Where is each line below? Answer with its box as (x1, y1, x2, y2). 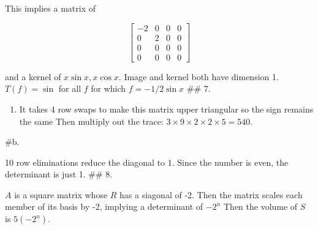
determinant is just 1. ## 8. (5, 168, 113, 180)
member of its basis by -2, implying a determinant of (5, 200, 203, 213)
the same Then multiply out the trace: (19, 114, 164, 127)
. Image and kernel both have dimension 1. (118, 70, 279, 83)
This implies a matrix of (5, 2, 96, 14)
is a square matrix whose (14, 188, 108, 201)
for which (91, 82, 126, 95)
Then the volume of (223, 200, 298, 213)
